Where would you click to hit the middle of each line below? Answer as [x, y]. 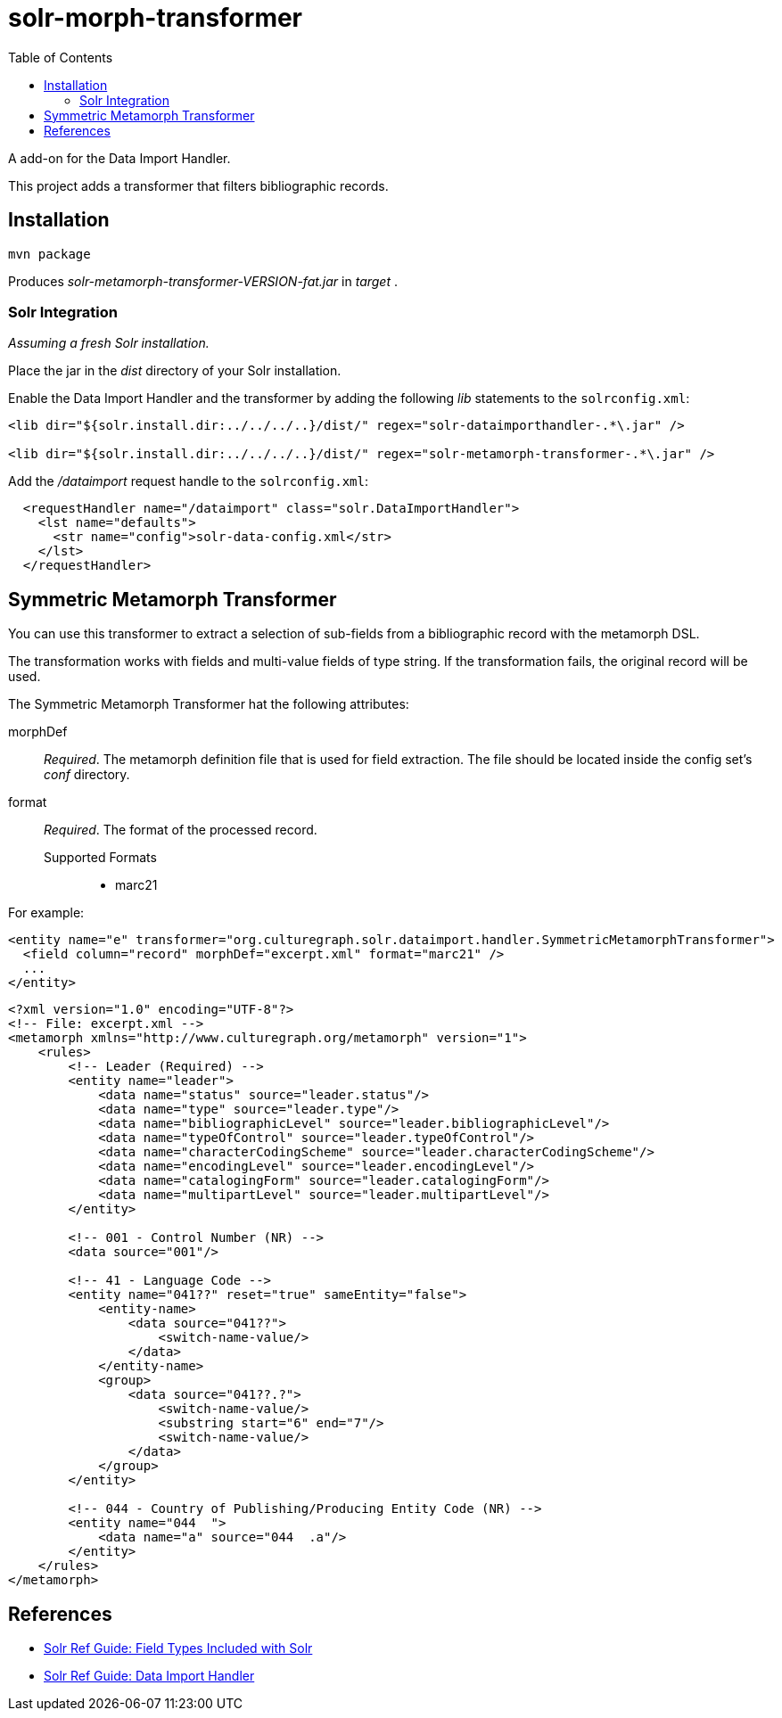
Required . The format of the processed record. [181, 830]
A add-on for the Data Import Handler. [119, 158]
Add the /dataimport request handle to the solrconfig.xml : [189, 481]
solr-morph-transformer [156, 18]
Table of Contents [61, 57]
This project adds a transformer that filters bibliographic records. [198, 185]
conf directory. [87, 775]
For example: [46, 913]
